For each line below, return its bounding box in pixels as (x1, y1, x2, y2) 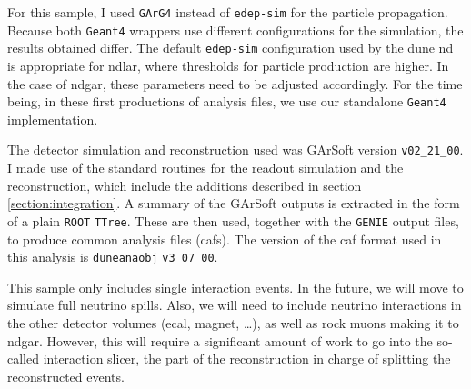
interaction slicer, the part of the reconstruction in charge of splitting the (43, 349, 451, 368)
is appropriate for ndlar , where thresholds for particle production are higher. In (7, 55, 449, 75)
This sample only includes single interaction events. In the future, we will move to (7, 277, 464, 296)
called (7, 349, 39, 368)
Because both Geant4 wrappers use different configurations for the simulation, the (7, 20, 464, 39)
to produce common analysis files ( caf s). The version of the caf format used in (7, 229, 442, 248)
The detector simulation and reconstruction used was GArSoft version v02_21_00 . (7, 140, 464, 159)
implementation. (7, 109, 98, 128)
